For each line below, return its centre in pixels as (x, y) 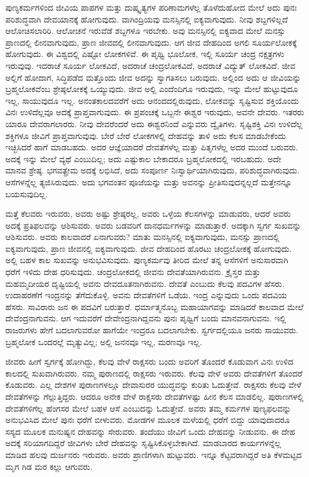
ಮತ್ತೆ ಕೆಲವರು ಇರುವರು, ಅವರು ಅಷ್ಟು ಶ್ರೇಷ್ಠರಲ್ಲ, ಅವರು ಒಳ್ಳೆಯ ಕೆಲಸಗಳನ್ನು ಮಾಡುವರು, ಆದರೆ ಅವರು (148, 214)
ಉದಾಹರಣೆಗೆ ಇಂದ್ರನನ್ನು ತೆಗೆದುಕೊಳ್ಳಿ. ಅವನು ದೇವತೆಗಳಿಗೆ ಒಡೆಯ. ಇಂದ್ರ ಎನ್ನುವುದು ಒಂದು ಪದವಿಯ (146, 295)
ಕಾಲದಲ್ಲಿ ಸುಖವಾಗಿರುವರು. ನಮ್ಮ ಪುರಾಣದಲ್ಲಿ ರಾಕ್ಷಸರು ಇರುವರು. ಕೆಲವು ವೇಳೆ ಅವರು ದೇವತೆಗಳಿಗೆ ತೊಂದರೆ (154, 373)
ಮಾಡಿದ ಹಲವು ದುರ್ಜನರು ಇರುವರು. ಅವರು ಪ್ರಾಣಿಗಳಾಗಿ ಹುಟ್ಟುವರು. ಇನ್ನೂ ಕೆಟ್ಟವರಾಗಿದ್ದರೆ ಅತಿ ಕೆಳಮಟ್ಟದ (154, 454)
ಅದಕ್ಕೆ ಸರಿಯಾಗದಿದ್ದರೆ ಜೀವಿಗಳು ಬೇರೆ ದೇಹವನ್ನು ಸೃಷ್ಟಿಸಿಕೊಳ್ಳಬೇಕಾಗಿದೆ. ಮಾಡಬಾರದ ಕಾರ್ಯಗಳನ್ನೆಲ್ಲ (143, 443)
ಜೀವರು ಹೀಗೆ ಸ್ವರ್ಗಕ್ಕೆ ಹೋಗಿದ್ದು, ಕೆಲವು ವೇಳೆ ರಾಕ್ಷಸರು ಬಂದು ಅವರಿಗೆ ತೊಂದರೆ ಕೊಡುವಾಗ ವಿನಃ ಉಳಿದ (149, 361)
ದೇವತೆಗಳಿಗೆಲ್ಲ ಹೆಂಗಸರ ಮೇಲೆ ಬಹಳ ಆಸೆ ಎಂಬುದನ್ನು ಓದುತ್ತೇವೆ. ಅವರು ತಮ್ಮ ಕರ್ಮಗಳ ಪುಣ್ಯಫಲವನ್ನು (148, 408)
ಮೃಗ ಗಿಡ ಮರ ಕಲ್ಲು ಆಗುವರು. (49, 466)
